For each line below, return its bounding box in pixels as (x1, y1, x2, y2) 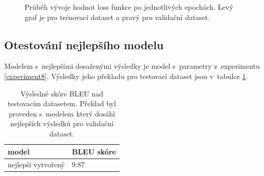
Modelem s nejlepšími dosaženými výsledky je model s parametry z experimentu (4, 61, 260, 71)
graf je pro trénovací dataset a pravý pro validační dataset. (25, 11, 210, 22)
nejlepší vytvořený (8, 159, 65, 170)
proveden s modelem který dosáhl (8, 108, 116, 119)
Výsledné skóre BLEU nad (20, 88, 103, 99)
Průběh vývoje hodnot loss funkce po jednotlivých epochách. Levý (25, 2, 233, 12)
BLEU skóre (71, 146, 116, 157)
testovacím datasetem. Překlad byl (8, 98, 116, 109)
